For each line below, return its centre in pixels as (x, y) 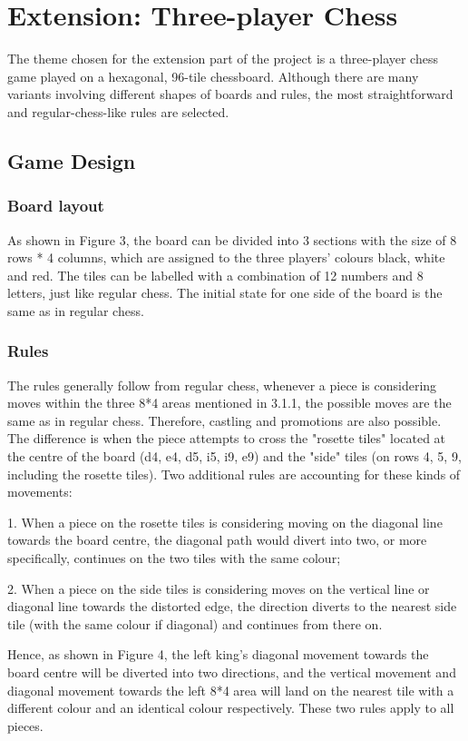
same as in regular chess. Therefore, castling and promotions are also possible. (224, 420)
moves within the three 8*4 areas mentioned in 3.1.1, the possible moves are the (229, 403)
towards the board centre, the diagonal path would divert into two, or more (217, 540)
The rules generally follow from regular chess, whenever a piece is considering (222, 385)
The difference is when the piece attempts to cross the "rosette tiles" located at (227, 438)
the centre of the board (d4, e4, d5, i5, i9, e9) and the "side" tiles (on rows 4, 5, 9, (234, 456)
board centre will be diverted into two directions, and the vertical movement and (232, 672)
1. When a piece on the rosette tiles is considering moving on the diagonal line (225, 522)
